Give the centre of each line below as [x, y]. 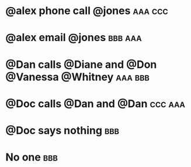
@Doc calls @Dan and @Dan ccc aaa [95, 103]
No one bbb [32, 157]
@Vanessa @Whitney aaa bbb [77, 77]
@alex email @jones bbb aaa [74, 38]
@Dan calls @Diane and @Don [81, 64]
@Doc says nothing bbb [62, 130]
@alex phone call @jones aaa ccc [87, 11]
